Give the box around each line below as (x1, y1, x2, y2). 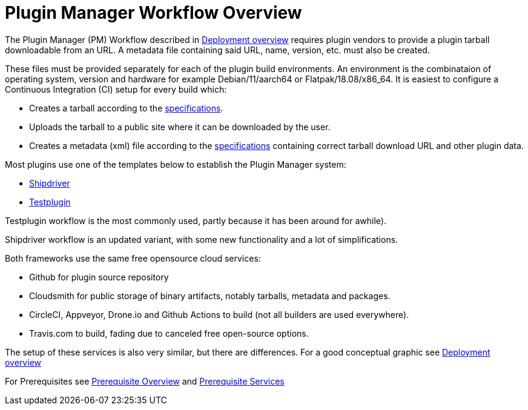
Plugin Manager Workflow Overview (5, 2, 302, 23)
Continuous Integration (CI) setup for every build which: (5, 84, 227, 94)
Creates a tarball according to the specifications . (29, 102, 223, 113)
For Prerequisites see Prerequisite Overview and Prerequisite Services (5, 375, 285, 386)
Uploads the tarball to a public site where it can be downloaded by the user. (29, 121, 331, 132)
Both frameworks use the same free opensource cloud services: (5, 253, 261, 263)
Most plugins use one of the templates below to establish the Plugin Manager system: (5, 159, 346, 170)
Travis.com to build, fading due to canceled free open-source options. (29, 328, 309, 339)
